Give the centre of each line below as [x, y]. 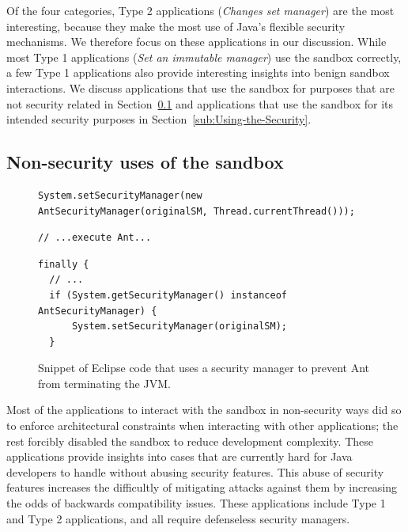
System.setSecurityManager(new [120, 195]
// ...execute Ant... [95, 238]
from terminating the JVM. [104, 383]
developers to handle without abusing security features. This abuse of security [195, 471]
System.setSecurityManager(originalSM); [179, 327]
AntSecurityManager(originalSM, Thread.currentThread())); [196, 211]
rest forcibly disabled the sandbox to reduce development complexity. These [190, 441]
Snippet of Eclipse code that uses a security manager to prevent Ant [204, 368]
